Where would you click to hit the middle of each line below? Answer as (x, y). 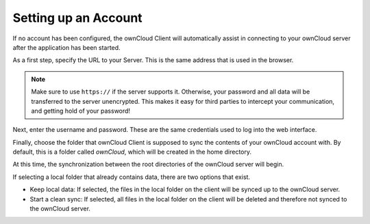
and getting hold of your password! (81, 111)
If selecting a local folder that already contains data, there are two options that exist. (131, 177)
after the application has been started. (66, 47)
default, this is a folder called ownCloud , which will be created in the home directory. (132, 152)
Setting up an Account (78, 18)
